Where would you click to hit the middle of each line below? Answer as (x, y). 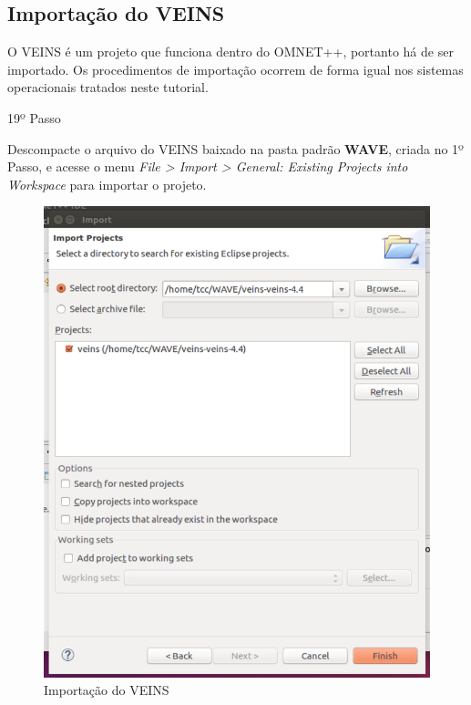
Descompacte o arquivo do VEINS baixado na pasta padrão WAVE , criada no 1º (235, 148)
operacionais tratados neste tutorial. (108, 87)
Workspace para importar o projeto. (107, 184)
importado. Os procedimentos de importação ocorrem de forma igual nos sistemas (235, 69)
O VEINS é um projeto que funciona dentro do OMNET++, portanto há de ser (230, 52)
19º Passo (34, 117)
